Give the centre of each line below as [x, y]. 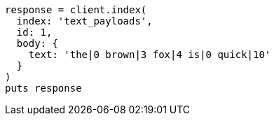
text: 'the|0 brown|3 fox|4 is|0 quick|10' [150, 55]
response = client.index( [76, 10]
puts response [43, 88]
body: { [37, 43]
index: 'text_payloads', [84, 21]
